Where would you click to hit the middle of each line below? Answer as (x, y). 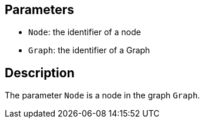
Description (40, 73)
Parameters (39, 10)
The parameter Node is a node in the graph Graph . (103, 95)
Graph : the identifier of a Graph (89, 50)
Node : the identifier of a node (85, 32)
